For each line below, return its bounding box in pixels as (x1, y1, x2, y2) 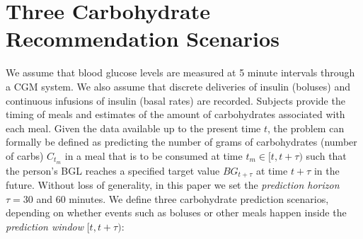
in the (313, 163, 340, 177)
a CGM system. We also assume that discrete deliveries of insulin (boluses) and (6, 78, 351, 93)
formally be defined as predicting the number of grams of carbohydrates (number (6, 134, 357, 149)
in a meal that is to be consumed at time (64, 148, 243, 163)
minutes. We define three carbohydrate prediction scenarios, (69, 191, 329, 206)
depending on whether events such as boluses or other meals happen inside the (6, 205, 347, 220)
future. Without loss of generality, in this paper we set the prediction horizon (6, 177, 340, 192)
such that (306, 148, 347, 163)
